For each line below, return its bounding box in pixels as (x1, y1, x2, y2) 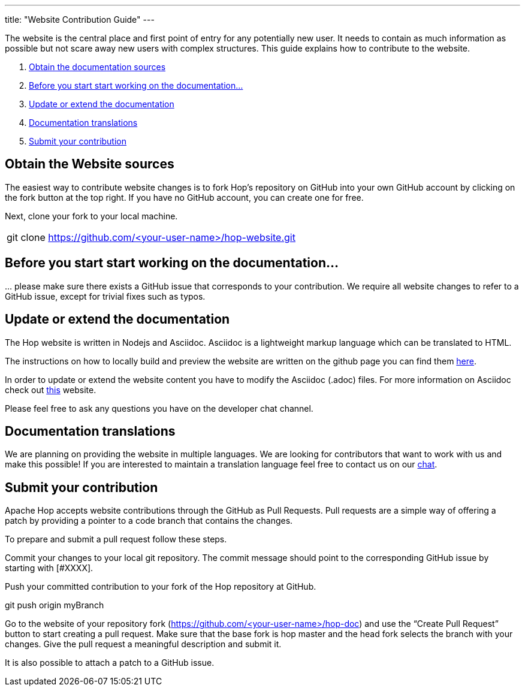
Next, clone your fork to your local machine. (5, 210, 178, 221)
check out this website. (5, 384, 96, 395)
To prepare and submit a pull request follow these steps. (5, 534, 227, 545)
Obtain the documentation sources (29, 62, 166, 72)
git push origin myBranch (5, 600, 104, 611)
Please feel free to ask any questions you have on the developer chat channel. (5, 403, 313, 414)
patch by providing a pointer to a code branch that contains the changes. (5, 515, 293, 526)
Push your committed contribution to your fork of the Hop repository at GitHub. (5, 581, 316, 592)
